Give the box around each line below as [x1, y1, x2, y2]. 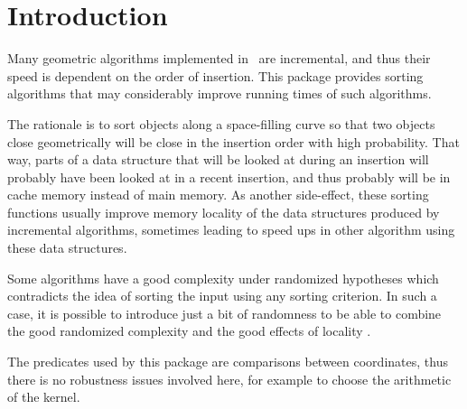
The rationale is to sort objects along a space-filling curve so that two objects [7, 114, 435, 133]
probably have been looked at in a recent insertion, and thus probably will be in [7, 167, 451, 186]
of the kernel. [7, 387, 80, 406]
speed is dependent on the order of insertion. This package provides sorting [7, 66, 424, 85]
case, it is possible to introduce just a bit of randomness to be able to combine [7, 303, 442, 322]
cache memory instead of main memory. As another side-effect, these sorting [7, 185, 429, 204]
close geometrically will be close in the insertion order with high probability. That [7, 132, 460, 151]
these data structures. [7, 238, 127, 257]
